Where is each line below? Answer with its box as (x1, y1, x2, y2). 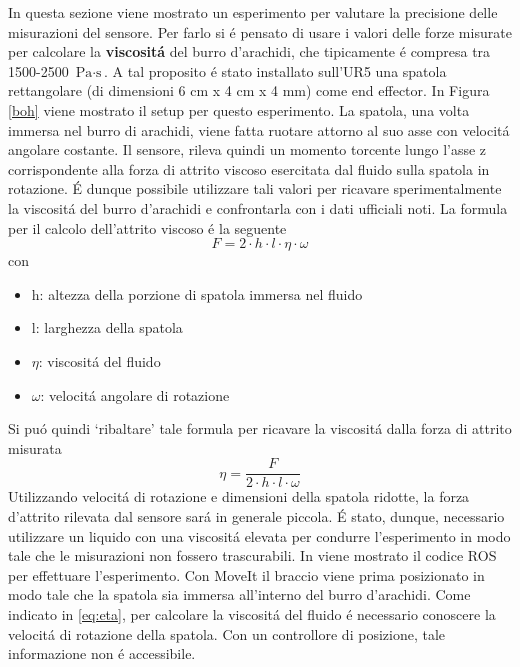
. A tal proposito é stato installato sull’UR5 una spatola (103, 60, 447, 81)
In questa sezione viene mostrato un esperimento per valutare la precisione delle (8, 2, 498, 22)
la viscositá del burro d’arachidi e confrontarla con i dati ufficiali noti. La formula (8, 197, 508, 218)
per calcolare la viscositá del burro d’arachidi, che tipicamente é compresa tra (8, 41, 491, 62)
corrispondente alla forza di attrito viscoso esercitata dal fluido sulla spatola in (8, 158, 490, 179)
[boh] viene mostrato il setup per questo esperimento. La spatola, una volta (8, 99, 470, 120)
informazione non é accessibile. (8, 643, 196, 664)
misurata (8, 437, 62, 458)
